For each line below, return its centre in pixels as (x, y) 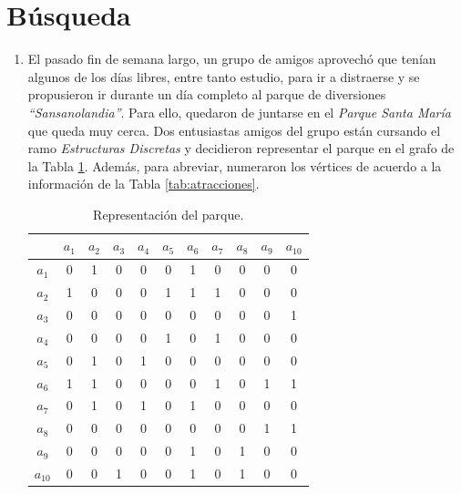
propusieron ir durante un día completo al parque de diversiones (207, 94)
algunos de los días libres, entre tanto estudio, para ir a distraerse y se (224, 76)
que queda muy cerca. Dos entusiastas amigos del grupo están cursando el (234, 130)
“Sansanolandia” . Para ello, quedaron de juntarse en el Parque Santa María (239, 112)
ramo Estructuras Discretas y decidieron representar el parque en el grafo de (241, 148)
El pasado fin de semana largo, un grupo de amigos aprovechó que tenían (232, 59)
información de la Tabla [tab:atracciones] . (143, 184)
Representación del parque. (169, 214)
